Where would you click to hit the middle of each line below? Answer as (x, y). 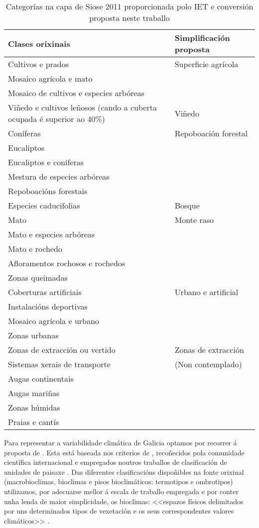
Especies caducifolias (44, 205)
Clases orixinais (39, 43)
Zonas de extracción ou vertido (62, 350)
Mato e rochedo (35, 249)
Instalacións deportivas (48, 306)
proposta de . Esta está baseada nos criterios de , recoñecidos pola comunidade (124, 452)
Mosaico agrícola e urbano (54, 321)
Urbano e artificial (206, 292)
